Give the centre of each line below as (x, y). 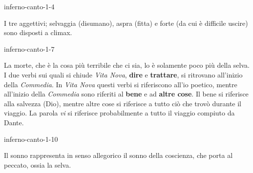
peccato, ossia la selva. (38, 164)
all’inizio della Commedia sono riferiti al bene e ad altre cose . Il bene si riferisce (126, 94)
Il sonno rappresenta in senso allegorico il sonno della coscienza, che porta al (118, 155)
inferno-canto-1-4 (29, 6)
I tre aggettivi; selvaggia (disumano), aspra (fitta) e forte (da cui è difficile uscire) (126, 23)
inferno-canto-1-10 (31, 139)
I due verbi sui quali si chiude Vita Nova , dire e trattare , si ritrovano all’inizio (123, 74)
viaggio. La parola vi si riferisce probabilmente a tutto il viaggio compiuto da (119, 113)
